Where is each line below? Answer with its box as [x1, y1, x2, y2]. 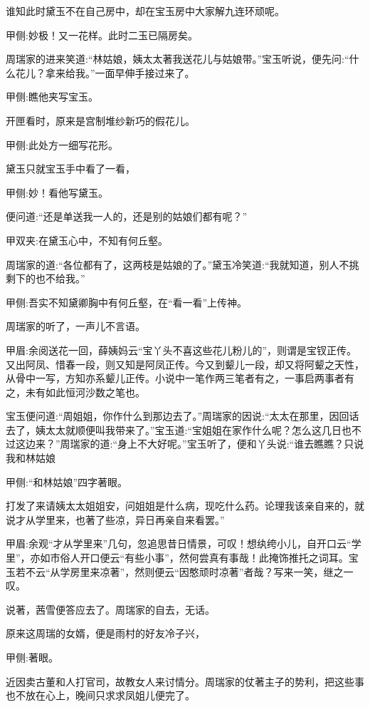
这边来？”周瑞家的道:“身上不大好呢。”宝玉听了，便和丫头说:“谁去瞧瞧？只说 [15, 436, 364, 451]
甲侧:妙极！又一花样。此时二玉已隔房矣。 [6, 27, 198, 42]
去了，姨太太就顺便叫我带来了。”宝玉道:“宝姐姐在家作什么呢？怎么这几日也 [6, 422, 352, 437]
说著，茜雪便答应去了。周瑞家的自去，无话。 [6, 602, 215, 616]
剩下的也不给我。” [6, 271, 85, 286]
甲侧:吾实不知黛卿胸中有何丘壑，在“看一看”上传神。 [6, 294, 248, 309]
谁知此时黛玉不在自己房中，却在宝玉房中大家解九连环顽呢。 [6, 4, 285, 18]
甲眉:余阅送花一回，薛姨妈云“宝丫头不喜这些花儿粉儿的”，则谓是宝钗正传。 [6, 342, 357, 357]
